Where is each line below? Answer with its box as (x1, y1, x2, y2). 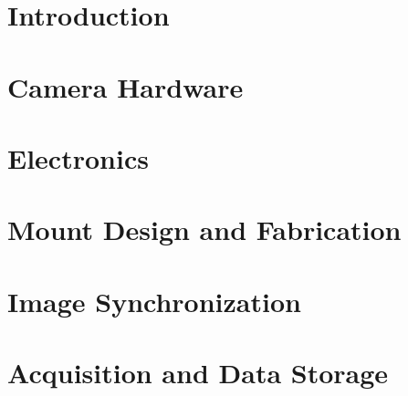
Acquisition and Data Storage (7, 354, 389, 391)
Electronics (7, 139, 149, 176)
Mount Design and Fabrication (7, 211, 402, 248)
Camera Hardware (7, 68, 244, 105)
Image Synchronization (7, 282, 301, 319)
